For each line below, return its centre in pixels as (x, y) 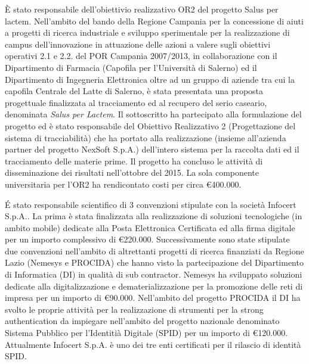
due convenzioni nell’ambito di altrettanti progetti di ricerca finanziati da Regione (154, 251)
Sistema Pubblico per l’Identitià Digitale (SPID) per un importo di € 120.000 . (146, 333)
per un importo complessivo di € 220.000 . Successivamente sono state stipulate (147, 239)
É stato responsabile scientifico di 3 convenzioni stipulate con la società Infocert (151, 204)
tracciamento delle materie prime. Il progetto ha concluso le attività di (134, 161)
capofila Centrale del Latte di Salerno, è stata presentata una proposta (134, 91)
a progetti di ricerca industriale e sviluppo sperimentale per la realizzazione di (147, 32)
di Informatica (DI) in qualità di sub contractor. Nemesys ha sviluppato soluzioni (154, 274)
